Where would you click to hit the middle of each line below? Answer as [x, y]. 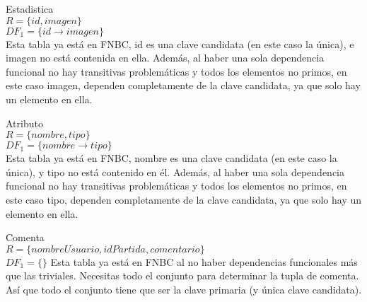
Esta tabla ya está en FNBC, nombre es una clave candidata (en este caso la [171, 158]
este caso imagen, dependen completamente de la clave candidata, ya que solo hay [183, 85]
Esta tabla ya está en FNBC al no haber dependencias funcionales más [204, 261]
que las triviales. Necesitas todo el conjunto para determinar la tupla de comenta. [182, 275]
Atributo [24, 123]
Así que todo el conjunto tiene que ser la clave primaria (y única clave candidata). [184, 289]
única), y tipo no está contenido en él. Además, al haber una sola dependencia [175, 172]
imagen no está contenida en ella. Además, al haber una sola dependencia [165, 58]
